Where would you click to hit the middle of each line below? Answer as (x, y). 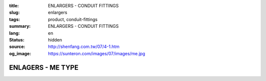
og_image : (20, 53)
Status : (17, 40)
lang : (15, 33)
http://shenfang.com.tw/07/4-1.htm (84, 47)
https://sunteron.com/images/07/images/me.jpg (97, 53)
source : (17, 47)
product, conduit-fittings (73, 19)
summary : (20, 26)
